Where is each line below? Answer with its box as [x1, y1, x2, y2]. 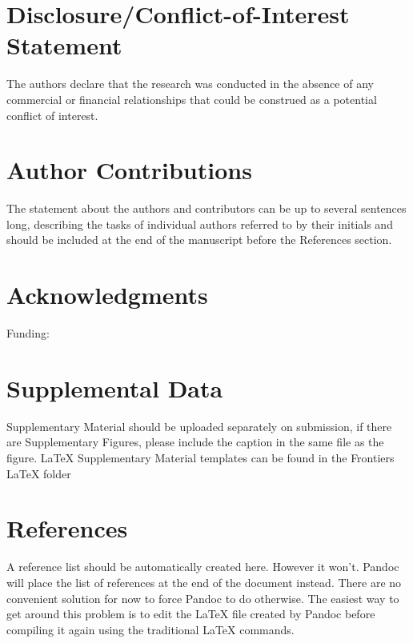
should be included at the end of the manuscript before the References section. [6, 231, 392, 248]
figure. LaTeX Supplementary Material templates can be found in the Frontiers [6, 449, 395, 466]
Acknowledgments [6, 278, 208, 311]
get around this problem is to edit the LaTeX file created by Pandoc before [6, 605, 375, 622]
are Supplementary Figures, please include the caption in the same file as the [6, 433, 384, 450]
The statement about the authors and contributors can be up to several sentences [6, 200, 407, 217]
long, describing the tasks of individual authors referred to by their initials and [6, 215, 393, 232]
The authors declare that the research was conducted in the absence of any [6, 75, 374, 92]
